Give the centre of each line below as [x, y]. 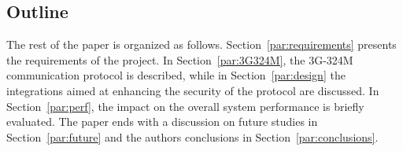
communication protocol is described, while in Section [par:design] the [176, 75]
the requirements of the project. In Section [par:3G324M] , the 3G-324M [180, 59]
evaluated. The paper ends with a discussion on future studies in [162, 122]
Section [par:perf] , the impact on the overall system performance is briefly [185, 106]
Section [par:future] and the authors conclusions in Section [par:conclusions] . [192, 136]
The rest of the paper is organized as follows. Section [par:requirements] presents [201, 44]
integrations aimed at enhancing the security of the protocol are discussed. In [193, 90]
